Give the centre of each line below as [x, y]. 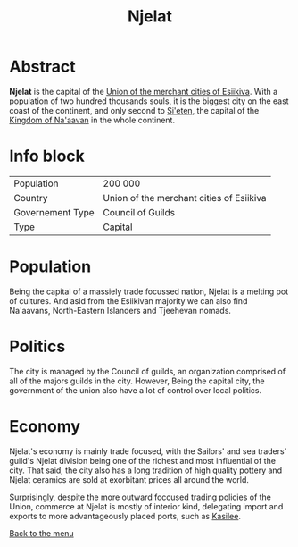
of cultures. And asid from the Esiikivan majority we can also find [128, 300]
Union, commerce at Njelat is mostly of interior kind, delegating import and [146, 506]
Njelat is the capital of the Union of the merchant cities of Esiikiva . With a [144, 91]
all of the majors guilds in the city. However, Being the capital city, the [137, 381]
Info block [47, 156]
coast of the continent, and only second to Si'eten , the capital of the [134, 110]
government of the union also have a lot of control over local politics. [136, 390]
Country [31, 198]
